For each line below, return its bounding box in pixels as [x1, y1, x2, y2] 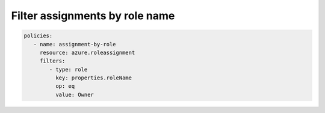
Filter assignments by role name [11, 9, 175, 22]
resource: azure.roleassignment [39, 49, 135, 56]
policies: [23, 32, 53, 39]
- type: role [49, 66, 88, 73]
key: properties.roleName [55, 75, 132, 81]
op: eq [55, 83, 75, 90]
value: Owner [55, 91, 94, 98]
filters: [39, 58, 66, 64]
